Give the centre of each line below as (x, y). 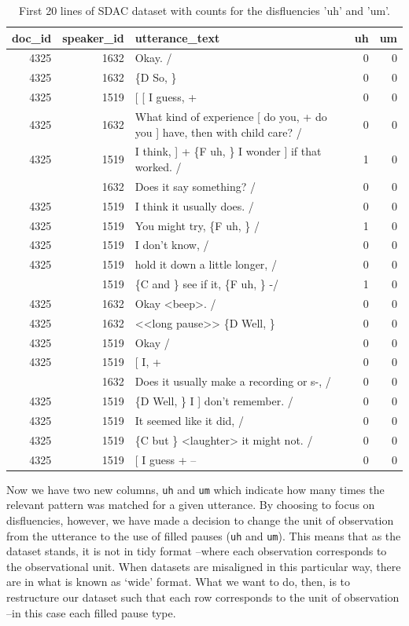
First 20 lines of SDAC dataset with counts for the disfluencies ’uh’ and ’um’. (204, 10)
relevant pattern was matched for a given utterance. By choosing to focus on (191, 505)
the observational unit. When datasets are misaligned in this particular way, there (204, 566)
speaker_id (93, 37)
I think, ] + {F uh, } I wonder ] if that (228, 151)
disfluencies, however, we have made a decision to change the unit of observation (200, 520)
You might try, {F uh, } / (197, 225)
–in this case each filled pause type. (91, 612)
